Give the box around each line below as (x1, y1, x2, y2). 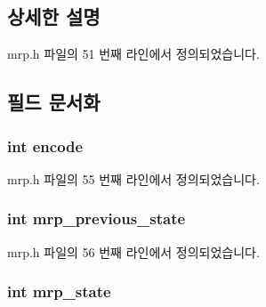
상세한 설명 (7, 3, 101, 30)
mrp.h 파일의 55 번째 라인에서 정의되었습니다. (7, 169, 260, 188)
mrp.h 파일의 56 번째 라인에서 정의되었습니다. (7, 242, 260, 261)
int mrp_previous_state (7, 207, 186, 230)
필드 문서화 (7, 88, 101, 116)
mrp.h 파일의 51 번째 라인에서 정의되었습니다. (7, 44, 260, 63)
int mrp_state (7, 280, 111, 303)
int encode (7, 134, 84, 157)
